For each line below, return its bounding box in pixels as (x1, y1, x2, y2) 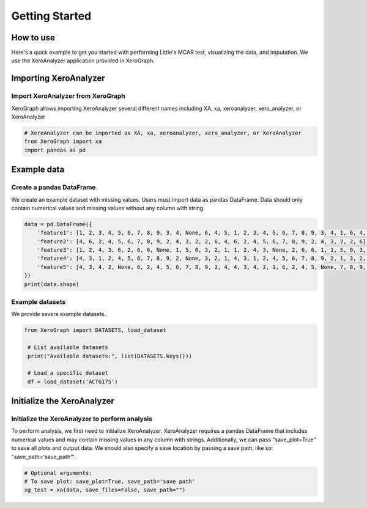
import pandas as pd (24, 147, 86, 153)
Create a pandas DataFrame (11, 183, 96, 192)
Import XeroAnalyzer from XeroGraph (11, 92, 125, 100)
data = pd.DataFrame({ (24, 221, 92, 227)
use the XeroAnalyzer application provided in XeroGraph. (11, 57, 155, 64)
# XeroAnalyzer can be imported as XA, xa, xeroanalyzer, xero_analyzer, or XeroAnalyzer (24, 129, 302, 136)
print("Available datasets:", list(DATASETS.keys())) (28, 352, 192, 359)
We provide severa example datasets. (11, 311, 106, 318)
